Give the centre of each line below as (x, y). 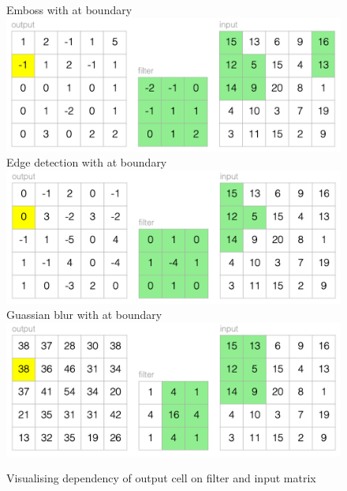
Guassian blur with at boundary (84, 315)
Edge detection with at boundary (87, 162)
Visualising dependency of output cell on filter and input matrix (161, 478)
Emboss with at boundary (69, 9)
